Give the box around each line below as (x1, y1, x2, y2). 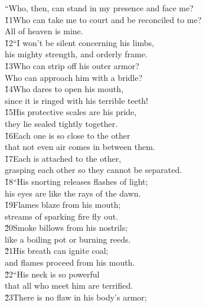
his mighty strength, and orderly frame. (5, 48, 148, 60)
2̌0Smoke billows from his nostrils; (5, 221, 128, 234)
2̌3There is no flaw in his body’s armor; (5, 290, 147, 303)
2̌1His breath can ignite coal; (5, 244, 109, 257)
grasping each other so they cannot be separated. (5, 164, 182, 176)
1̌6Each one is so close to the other (5, 129, 130, 141)
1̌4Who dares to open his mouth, (5, 83, 123, 95)
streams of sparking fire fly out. (5, 210, 119, 222)
